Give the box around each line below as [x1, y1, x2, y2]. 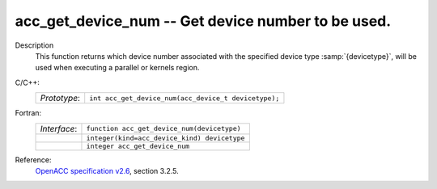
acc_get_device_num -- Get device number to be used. [15, 12, 392, 30]
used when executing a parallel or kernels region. [35, 63, 200, 73]
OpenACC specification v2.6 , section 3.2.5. [35, 166, 180, 175]
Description [15, 40, 54, 50]
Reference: [15, 154, 52, 165]
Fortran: [15, 108, 42, 118]
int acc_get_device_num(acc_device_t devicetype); [89, 94, 280, 103]
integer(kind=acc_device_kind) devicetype [86, 133, 245, 142]
